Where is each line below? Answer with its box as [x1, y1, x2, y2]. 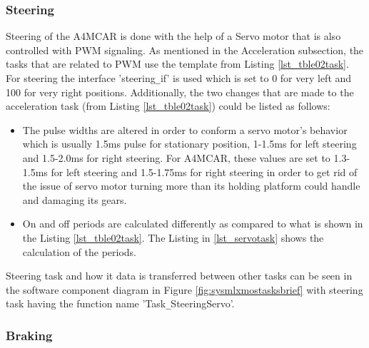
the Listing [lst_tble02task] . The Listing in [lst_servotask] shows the [22, 230, 324, 245]
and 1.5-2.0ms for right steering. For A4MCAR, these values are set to [22, 150, 330, 165]
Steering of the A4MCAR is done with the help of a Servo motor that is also [6, 29, 341, 43]
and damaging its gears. [22, 192, 127, 207]
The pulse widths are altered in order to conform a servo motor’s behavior [22, 122, 348, 137]
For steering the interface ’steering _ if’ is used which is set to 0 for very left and [6, 71, 352, 85]
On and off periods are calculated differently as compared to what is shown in [22, 216, 363, 231]
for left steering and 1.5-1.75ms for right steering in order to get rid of [51, 164, 358, 179]
